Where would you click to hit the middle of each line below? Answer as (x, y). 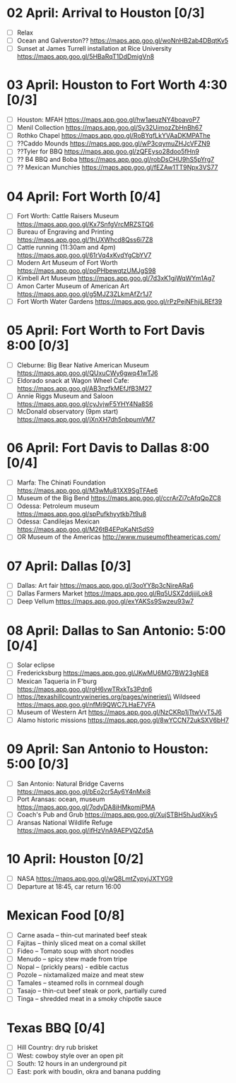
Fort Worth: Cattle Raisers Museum (68, 216)
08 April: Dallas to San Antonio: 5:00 (116, 631)
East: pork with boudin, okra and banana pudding (88, 1071)
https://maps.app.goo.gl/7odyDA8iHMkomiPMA (86, 807)
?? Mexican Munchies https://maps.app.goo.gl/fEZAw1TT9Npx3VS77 (117, 167)
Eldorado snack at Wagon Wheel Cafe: (73, 380)
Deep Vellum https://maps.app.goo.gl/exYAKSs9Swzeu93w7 (105, 601)
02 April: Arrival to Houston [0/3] (106, 13)
